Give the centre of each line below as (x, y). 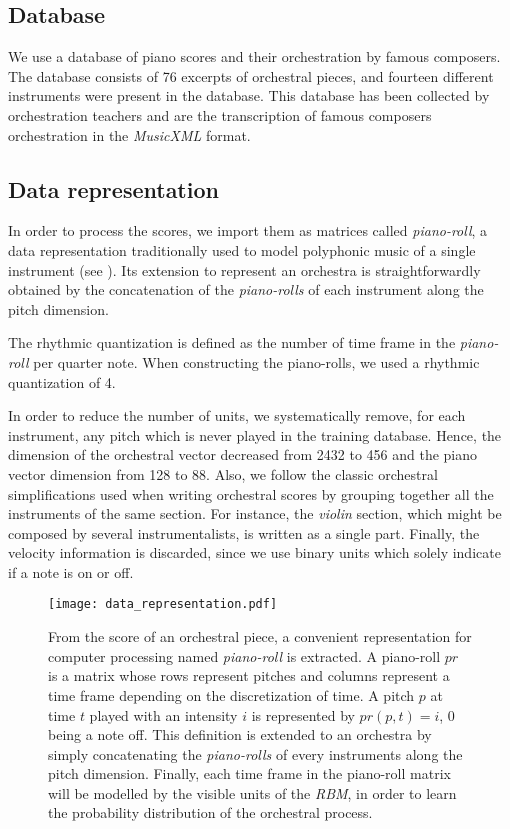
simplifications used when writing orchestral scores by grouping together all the (251, 493)
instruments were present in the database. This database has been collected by (249, 95)
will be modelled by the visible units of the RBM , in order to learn (252, 792)
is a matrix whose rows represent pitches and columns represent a (249, 675)
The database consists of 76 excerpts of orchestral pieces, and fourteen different (251, 75)
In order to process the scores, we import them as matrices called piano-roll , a (248, 230)
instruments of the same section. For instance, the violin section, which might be (255, 513)
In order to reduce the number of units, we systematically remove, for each (237, 415)
